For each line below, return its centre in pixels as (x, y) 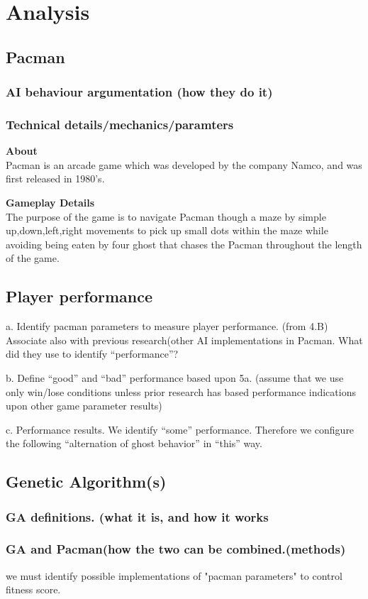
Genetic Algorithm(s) (86, 482)
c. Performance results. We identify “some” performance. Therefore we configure (180, 429)
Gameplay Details (50, 202)
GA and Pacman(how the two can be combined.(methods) (176, 549)
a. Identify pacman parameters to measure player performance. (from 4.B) (167, 326)
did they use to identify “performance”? (92, 354)
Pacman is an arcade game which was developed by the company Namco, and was (184, 164)
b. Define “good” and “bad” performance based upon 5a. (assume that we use (175, 377)
